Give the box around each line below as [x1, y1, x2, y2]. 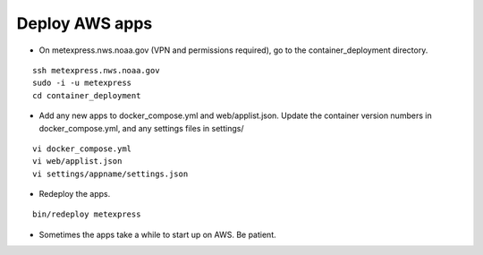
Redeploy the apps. [38, 189, 111, 200]
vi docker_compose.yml [32, 143, 132, 154]
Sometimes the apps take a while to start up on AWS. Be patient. [38, 229, 276, 240]
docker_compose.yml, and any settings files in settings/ [38, 123, 244, 133]
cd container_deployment [32, 90, 141, 100]
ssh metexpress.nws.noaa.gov [32, 65, 160, 75]
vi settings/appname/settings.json [32, 168, 189, 179]
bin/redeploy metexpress [32, 209, 141, 219]
